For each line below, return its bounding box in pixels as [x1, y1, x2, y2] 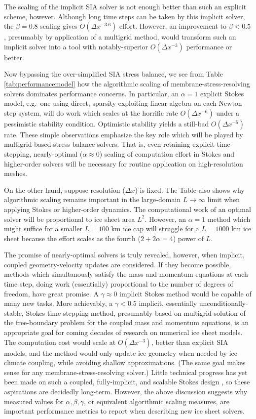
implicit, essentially [139, 298, 197, 308]
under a [216, 107, 240, 118]
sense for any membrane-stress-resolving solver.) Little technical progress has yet [4, 367, 248, 377]
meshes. [4, 168, 27, 178]
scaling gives [40, 21, 77, 31]
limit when [207, 194, 240, 205]
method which [208, 213, 251, 224]
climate [4, 357, 26, 368]
